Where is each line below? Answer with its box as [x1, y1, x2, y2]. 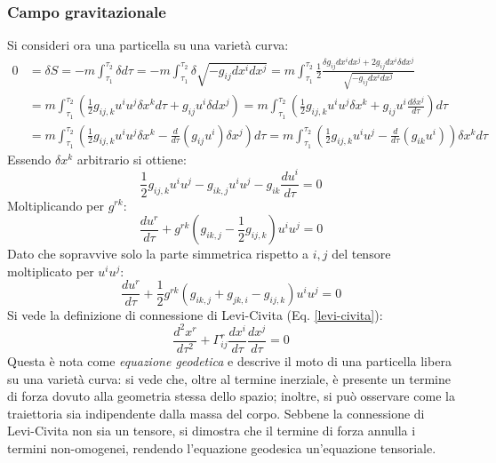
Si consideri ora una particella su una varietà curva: [7, 36, 289, 54]
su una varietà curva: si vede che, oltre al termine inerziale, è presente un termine [7, 369, 451, 387]
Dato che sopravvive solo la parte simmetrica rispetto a [7, 244, 308, 263]
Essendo [7, 149, 52, 168]
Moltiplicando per [7, 196, 104, 214]
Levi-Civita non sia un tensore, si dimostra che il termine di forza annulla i [7, 421, 416, 440]
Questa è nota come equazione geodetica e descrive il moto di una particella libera [7, 352, 452, 371]
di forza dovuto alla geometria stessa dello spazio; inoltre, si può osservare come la [7, 387, 455, 405]
